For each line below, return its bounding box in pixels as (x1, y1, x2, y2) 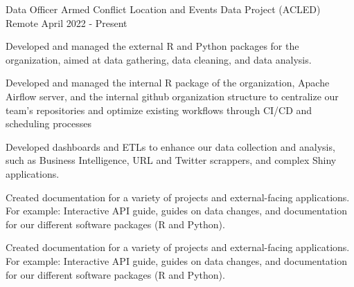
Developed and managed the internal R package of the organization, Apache (6, 75, 330, 90)
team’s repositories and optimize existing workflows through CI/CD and (6, 102, 312, 117)
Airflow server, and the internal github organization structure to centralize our (6, 89, 339, 103)
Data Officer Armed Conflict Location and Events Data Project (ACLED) (6, 2, 321, 16)
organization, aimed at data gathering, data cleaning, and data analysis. (6, 52, 312, 66)
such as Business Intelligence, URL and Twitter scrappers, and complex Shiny (6, 153, 337, 167)
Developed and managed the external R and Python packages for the (6, 39, 299, 53)
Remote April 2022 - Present (6, 15, 127, 30)
